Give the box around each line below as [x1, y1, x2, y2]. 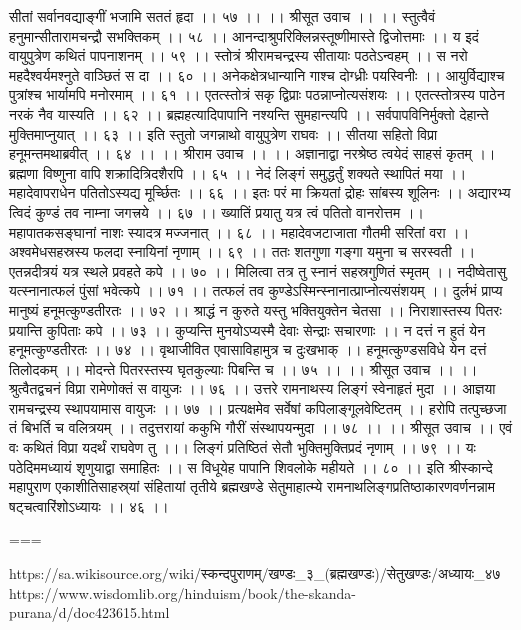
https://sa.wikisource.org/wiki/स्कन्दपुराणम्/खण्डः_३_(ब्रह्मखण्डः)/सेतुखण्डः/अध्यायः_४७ [9, 563, 501, 584]
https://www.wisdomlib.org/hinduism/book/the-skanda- [9, 582, 356, 603]
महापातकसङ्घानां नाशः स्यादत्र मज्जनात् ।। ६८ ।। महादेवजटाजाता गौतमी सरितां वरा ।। [9, 221, 470, 242]
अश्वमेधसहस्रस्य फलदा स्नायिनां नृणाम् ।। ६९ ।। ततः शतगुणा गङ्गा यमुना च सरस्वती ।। [9, 241, 476, 262]
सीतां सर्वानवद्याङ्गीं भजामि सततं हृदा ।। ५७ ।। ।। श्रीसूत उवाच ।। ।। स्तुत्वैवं [9, 6, 436, 26]
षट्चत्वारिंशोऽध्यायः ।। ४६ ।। [9, 495, 169, 516]
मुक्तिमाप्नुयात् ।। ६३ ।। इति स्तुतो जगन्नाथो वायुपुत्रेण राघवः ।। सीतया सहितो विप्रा [9, 123, 438, 144]
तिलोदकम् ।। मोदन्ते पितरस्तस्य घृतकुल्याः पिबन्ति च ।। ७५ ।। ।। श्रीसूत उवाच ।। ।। [9, 358, 478, 379]
